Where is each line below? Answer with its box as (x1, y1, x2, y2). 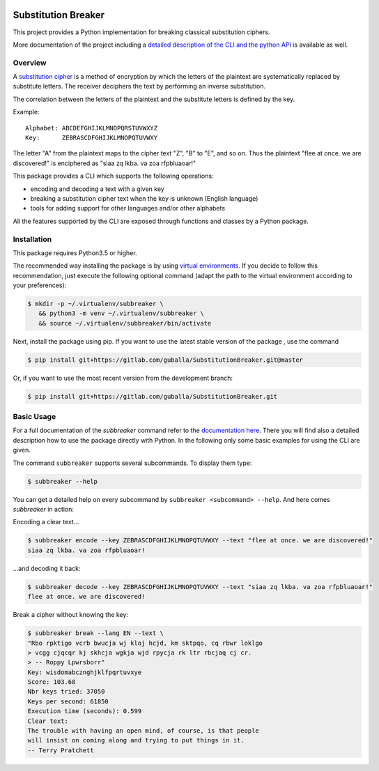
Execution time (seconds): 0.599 (27, 708, 142, 715)
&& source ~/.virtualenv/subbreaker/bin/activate (38, 319, 212, 327)
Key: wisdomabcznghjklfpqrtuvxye (27, 668, 142, 676)
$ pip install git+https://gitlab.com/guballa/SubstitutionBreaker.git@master (27, 356, 303, 364)
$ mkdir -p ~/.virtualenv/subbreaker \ (27, 300, 164, 308)
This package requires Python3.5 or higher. (13, 248, 137, 257)
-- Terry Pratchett (27, 746, 94, 754)
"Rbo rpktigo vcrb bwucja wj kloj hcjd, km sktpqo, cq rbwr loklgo (27, 639, 263, 647)
